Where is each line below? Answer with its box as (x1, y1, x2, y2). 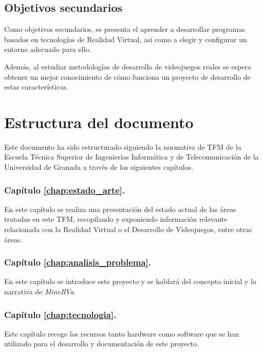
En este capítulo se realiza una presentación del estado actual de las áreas (4, 203, 236, 214)
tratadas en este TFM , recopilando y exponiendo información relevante (4, 214, 228, 224)
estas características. (4, 81, 68, 92)
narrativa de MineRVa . (4, 286, 76, 297)
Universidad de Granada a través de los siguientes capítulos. (4, 162, 194, 172)
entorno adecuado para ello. (4, 44, 91, 55)
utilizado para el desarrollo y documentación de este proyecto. (4, 338, 199, 349)
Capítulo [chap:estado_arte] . (4, 183, 125, 196)
